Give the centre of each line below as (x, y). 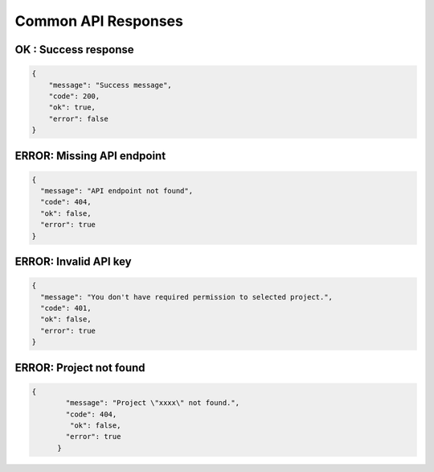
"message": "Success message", (110, 85)
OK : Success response (74, 50)
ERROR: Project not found (80, 368)
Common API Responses (99, 21)
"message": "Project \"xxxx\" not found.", (153, 403)
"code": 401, (66, 308)
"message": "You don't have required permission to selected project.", (187, 297)
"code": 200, (74, 96)
